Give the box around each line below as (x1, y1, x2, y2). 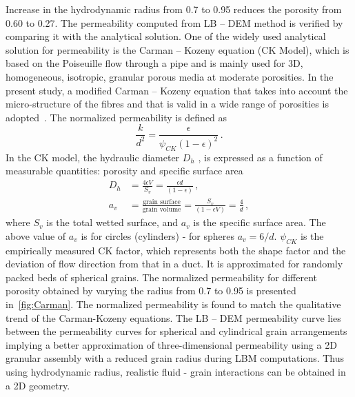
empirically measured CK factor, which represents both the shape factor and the (6, 243, 346, 257)
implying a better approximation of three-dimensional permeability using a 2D (6, 337, 337, 352)
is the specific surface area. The (193, 215, 326, 230)
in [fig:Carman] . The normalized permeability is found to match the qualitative (6, 297, 341, 312)
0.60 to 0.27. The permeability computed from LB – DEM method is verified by (6, 15, 343, 30)
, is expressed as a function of (198, 150, 323, 164)
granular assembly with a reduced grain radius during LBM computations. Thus (6, 351, 345, 365)
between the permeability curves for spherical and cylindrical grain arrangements (6, 324, 347, 338)
